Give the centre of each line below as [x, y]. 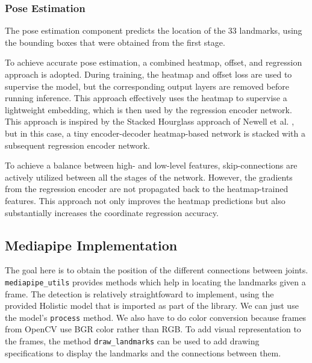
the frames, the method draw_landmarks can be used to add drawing [132, 341]
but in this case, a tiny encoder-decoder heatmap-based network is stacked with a [155, 133]
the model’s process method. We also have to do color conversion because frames [156, 317]
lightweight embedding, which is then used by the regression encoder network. [148, 109]
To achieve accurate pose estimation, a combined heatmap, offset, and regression [154, 62]
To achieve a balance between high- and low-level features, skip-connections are [151, 165]
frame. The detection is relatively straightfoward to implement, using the [139, 293]
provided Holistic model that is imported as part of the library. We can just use [152, 306]
